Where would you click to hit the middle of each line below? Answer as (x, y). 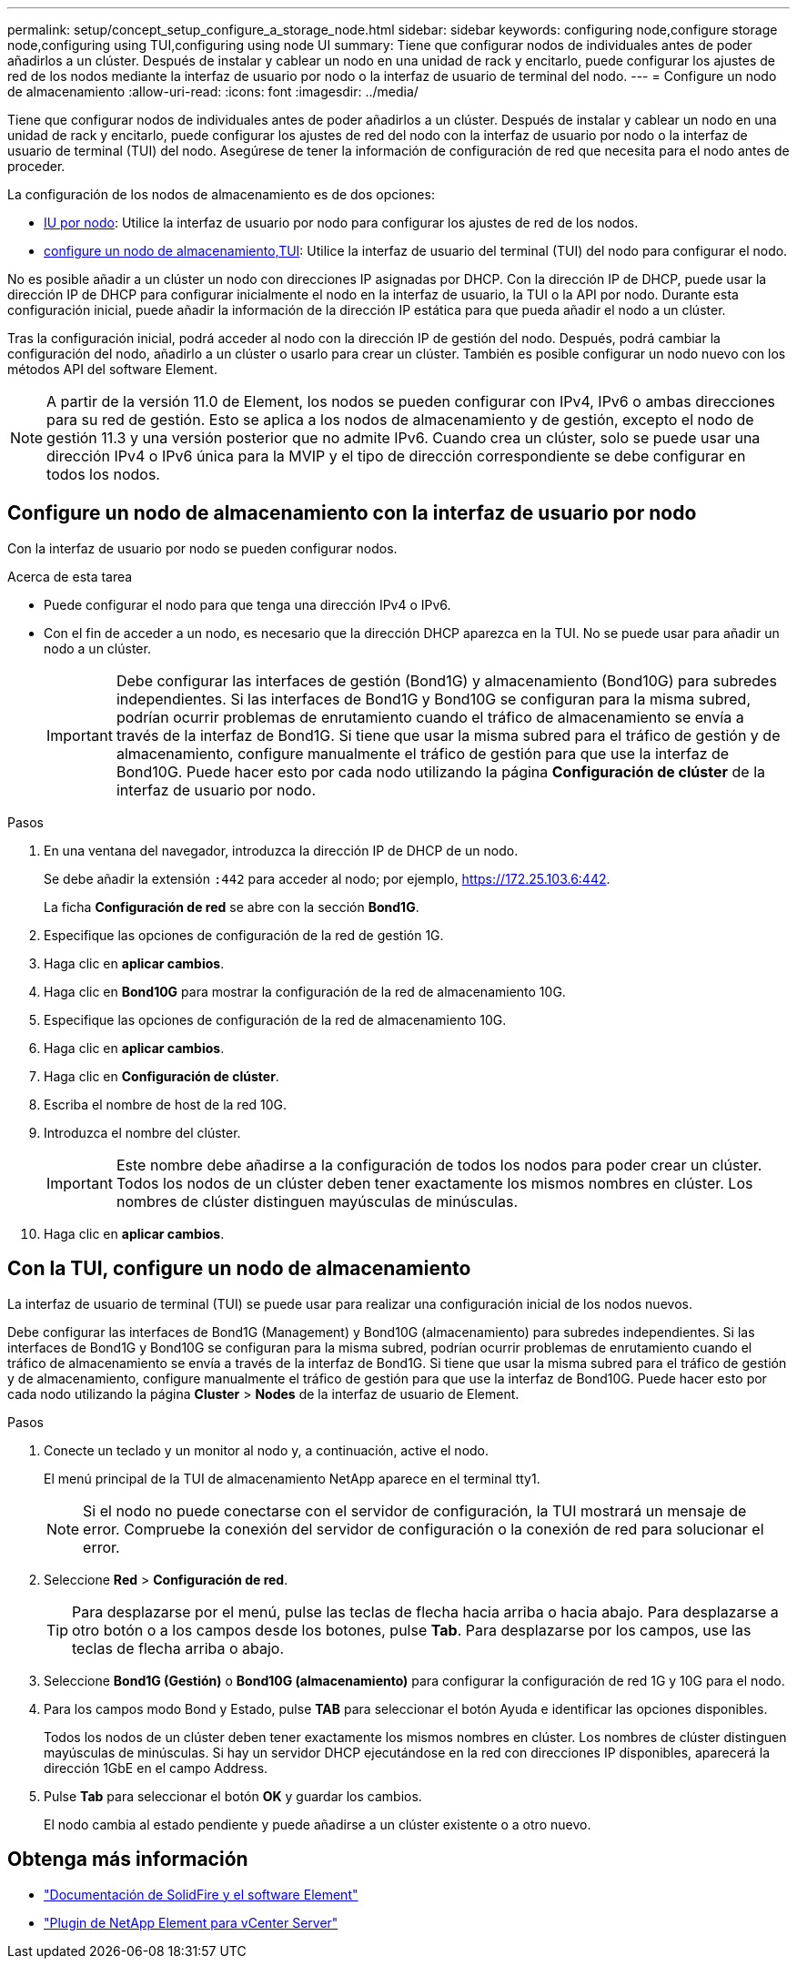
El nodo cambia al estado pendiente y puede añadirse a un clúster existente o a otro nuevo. (318, 1824)
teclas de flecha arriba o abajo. (178, 1648)
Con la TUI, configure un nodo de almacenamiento (239, 1269)
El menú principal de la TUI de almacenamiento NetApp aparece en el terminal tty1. (292, 1478)
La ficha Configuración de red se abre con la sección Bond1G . (232, 907)
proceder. (36, 166)
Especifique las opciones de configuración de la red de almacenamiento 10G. (275, 1019)
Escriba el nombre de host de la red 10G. (166, 1104)
